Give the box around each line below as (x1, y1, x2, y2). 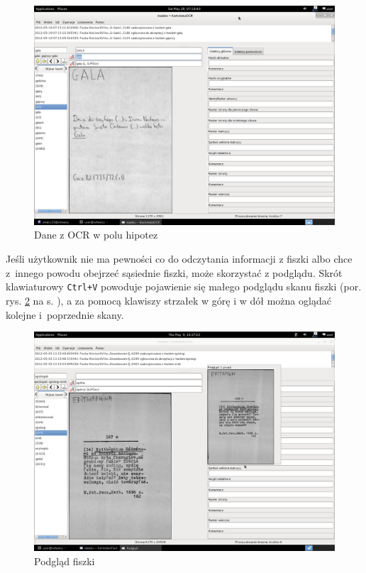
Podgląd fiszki (34, 553, 95, 568)
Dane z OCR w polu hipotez (34, 227, 158, 242)
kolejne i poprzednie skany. (6, 307, 124, 322)
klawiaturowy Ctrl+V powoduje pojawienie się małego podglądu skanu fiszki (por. (6, 279, 362, 294)
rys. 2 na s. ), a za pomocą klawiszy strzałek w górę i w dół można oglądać (6, 293, 331, 307)
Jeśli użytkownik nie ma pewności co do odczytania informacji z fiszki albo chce (6, 251, 353, 266)
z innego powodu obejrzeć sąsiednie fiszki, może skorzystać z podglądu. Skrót (6, 265, 343, 280)
